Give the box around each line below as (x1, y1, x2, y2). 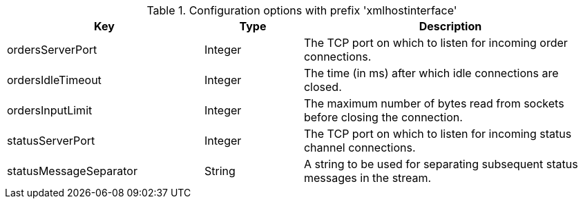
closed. (303, 80, 342, 94)
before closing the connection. (303, 110, 463, 124)
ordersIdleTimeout (7, 73, 102, 87)
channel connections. (303, 141, 416, 154)
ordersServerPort (7, 43, 97, 57)
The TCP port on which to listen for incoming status (303, 127, 572, 141)
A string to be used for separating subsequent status (303, 157, 578, 171)
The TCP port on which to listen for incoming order (303, 36, 568, 50)
